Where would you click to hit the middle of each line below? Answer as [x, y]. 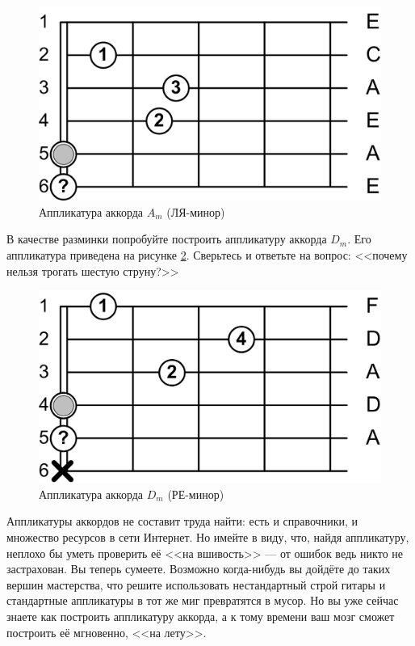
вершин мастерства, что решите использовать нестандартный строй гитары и [196, 584]
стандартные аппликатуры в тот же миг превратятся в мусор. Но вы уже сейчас [203, 600]
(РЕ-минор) [196, 494]
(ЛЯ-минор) [196, 211]
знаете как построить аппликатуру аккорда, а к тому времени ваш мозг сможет [201, 616]
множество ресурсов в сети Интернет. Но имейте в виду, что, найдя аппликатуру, [208, 536]
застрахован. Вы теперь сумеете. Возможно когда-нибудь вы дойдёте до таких [199, 569]
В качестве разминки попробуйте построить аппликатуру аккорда [167, 239]
